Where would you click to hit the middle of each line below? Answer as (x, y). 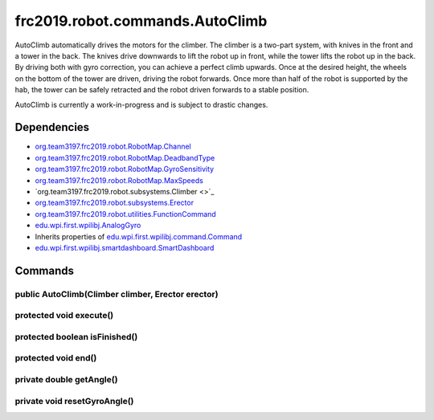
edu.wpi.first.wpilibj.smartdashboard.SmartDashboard (125, 247)
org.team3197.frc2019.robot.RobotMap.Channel (113, 147)
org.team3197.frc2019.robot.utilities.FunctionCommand (125, 214)
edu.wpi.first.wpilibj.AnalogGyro (88, 226)
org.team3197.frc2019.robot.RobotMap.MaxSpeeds (119, 180)
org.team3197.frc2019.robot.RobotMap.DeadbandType (125, 157)
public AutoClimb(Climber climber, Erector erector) (117, 294)
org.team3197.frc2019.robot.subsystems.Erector (115, 203)
